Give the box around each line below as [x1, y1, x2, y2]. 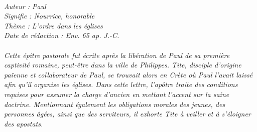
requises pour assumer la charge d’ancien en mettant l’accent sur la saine [4, 88, 229, 99]
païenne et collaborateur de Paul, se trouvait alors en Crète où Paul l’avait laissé [4, 69, 253, 79]
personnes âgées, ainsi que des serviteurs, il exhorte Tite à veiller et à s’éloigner [4, 108, 251, 119]
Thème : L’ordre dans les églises [4, 20, 103, 30]
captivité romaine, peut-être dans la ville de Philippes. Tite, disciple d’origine [4, 59, 241, 70]
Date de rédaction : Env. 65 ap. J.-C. [4, 30, 119, 40]
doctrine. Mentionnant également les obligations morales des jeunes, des [4, 98, 225, 109]
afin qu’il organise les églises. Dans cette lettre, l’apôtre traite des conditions [4, 79, 238, 89]
